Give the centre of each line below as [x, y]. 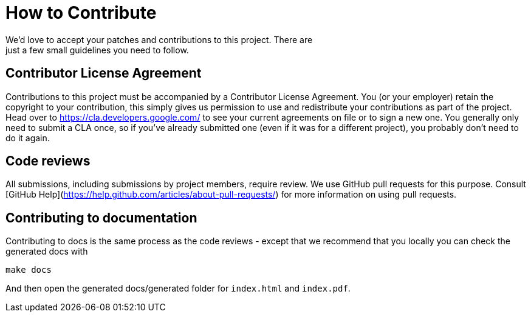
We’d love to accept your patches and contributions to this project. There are [159, 39]
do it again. [28, 138]
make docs [29, 270]
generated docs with [47, 252]
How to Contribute [81, 13]
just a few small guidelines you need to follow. [97, 50]
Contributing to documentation [101, 218]
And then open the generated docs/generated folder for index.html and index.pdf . [178, 289]
